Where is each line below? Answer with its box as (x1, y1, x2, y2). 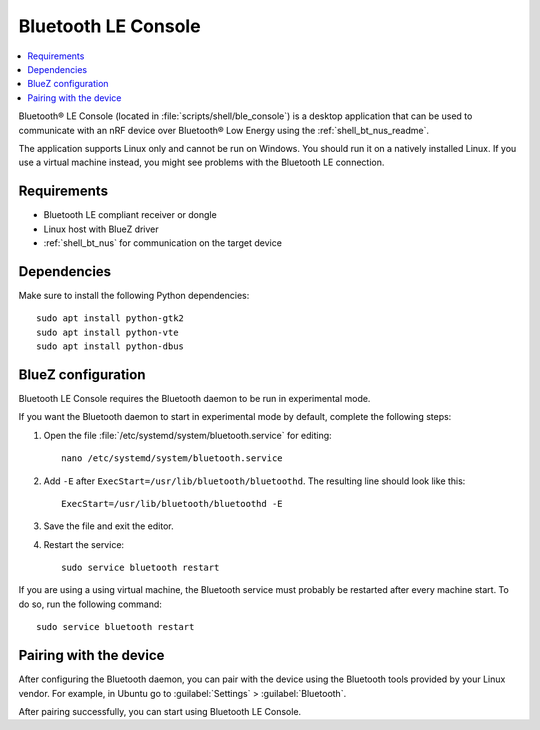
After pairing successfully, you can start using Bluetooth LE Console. (18, 705, 302, 717)
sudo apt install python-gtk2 (36, 313, 185, 324)
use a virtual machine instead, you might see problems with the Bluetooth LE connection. (18, 156, 385, 169)
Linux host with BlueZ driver (43, 223, 159, 235)
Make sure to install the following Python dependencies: (18, 289, 250, 301)
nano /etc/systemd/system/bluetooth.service (61, 453, 284, 464)
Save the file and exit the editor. (43, 520, 174, 532)
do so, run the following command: (18, 598, 162, 610)
